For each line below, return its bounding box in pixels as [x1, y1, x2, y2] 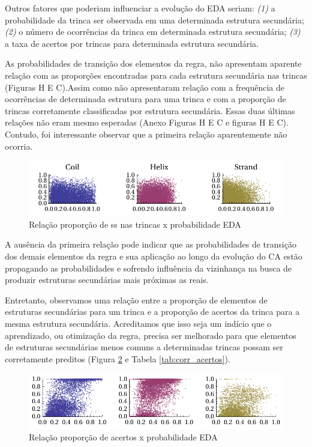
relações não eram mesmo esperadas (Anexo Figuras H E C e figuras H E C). [5, 116, 289, 129]
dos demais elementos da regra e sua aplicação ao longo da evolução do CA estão [5, 250, 302, 263]
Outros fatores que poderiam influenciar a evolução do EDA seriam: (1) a [5, 2, 275, 14]
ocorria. [5, 139, 33, 152]
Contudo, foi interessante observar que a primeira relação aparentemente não [5, 127, 287, 140]
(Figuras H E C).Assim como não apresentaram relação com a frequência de [5, 81, 284, 93]
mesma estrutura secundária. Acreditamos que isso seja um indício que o [5, 317, 272, 330]
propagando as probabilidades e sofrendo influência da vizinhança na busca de [5, 261, 292, 274]
